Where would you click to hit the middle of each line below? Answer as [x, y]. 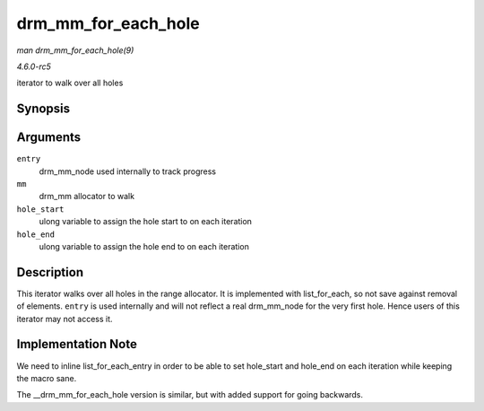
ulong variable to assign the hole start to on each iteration [146, 222]
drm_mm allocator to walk [86, 197]
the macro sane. [47, 378]
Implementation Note [77, 344]
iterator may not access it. [65, 319]
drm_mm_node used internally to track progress [128, 171]
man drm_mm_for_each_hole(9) [75, 50]
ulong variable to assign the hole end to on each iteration [144, 246]
